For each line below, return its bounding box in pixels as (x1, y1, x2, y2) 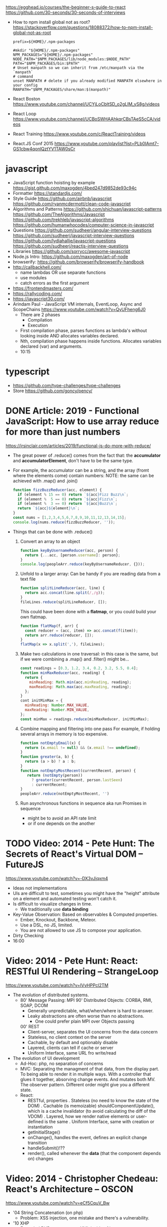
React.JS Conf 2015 (12, 141, 54, 146)
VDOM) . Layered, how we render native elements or (27, 1113, 135, 1120)
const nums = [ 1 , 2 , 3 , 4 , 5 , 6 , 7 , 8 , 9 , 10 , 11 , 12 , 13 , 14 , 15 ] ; (12, 515, 127, 520)
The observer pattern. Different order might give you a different (20, 1082, 150, 1088)
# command (12, 74, 34, 79)
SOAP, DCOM (20, 1002, 49, 1008)
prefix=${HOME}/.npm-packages (12, 39, 76, 44)
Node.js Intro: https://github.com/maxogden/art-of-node (12, 253, 128, 259)
